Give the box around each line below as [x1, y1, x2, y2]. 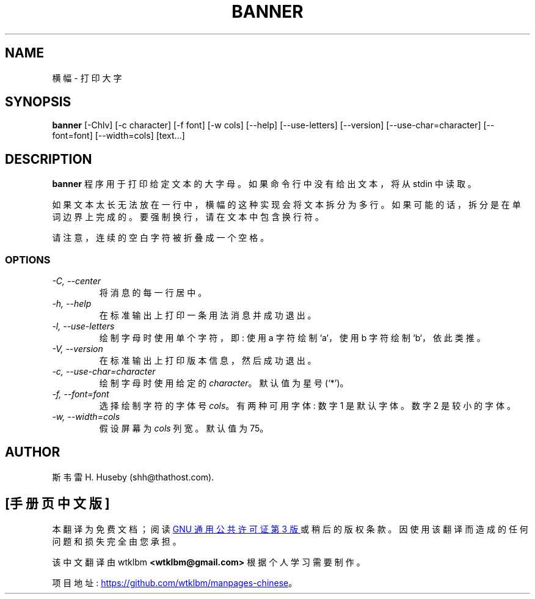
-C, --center [52, 276, 101, 287]
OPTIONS [5, 253, 51, 266]
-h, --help [52, 298, 92, 309]
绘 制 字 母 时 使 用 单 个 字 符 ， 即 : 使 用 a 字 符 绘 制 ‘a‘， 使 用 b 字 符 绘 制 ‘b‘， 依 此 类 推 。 [99, 333, 486, 344]
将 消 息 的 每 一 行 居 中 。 [99, 287, 207, 298]
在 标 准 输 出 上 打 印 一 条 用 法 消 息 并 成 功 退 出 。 [99, 310, 316, 321]
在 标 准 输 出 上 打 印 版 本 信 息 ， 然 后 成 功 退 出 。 [99, 355, 316, 366]
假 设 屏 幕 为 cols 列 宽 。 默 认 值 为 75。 [99, 423, 269, 434]
